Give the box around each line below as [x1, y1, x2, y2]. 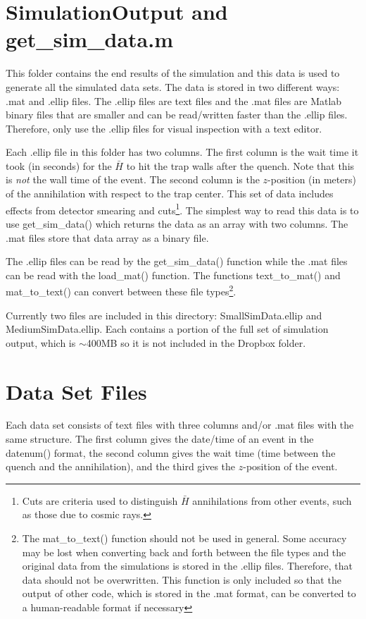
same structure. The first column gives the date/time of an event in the [6, 431, 314, 446]
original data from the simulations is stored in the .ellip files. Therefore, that [22, 558, 353, 573]
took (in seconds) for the [6, 158, 112, 173]
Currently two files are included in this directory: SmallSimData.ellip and [6, 307, 322, 322]
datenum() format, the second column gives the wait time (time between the [6, 445, 336, 460]
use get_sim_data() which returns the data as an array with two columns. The [6, 216, 348, 231]
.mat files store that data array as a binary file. [6, 230, 209, 245]
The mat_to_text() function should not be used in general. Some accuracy [22, 531, 347, 545]
